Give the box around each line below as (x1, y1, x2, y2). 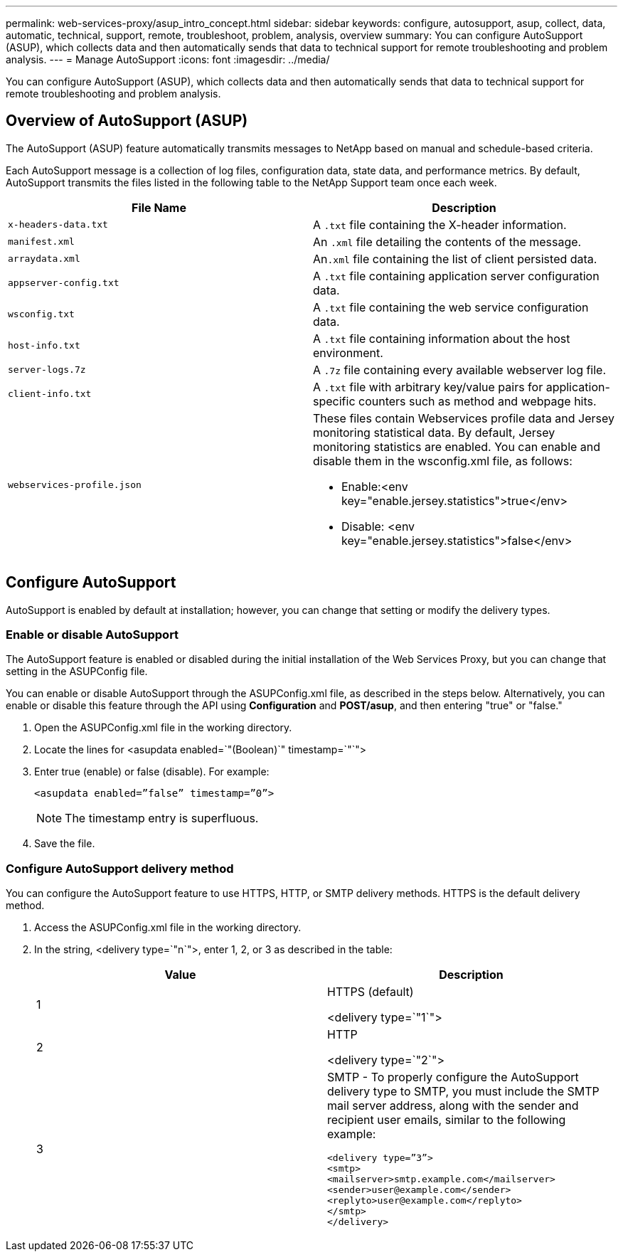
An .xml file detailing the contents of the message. (313, 234, 582, 249)
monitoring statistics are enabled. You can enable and (313, 439, 601, 454)
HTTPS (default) (327, 985, 414, 999)
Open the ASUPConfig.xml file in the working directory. (34, 721, 292, 734)
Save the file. (34, 837, 95, 850)
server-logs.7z (8, 364, 86, 376)
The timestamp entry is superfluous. (65, 811, 259, 826)
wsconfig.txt (8, 309, 75, 320)
